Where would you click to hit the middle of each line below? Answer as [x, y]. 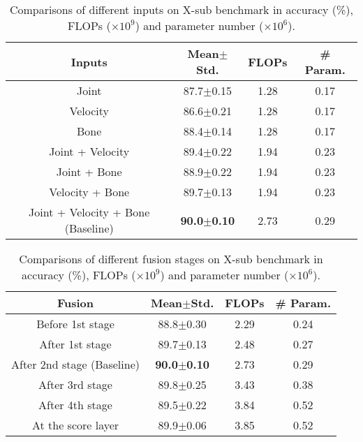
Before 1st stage [75, 324]
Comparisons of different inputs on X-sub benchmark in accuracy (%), [181, 9]
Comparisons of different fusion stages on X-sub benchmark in [171, 259]
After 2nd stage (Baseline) [75, 364]
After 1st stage [75, 344]
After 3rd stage [75, 384]
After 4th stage [75, 405]
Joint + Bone [89, 171]
